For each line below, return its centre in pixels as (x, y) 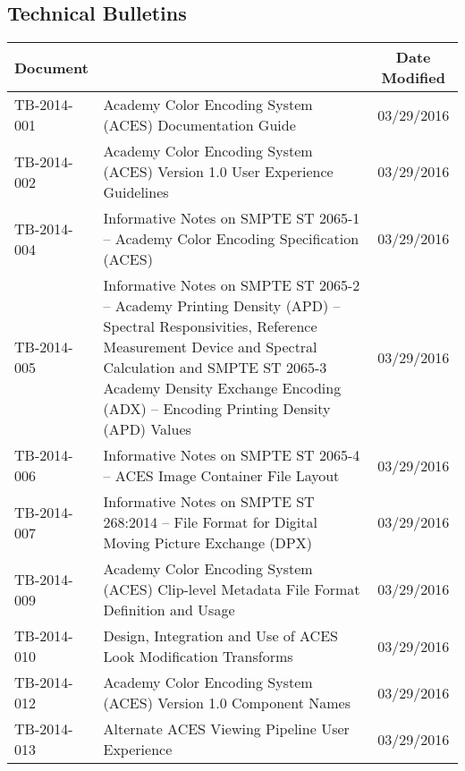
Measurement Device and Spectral (210, 347)
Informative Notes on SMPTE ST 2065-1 (232, 218)
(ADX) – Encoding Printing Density (217, 409)
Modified (413, 78)
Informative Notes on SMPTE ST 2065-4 (232, 455)
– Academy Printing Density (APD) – (222, 306)
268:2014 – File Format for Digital (210, 522)
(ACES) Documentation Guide (199, 125)
